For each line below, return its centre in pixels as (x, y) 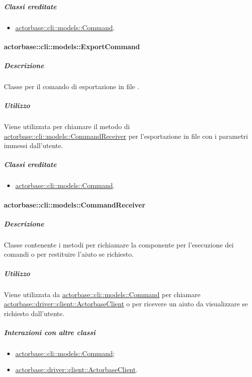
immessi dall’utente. (34, 145)
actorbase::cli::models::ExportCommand (72, 46)
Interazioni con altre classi (50, 332)
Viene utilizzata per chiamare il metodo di (67, 126)
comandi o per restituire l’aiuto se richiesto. (69, 254)
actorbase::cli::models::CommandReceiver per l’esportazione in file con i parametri (126, 136)
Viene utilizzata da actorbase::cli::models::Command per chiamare (102, 294)
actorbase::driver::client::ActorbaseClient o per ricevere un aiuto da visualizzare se (126, 304)
